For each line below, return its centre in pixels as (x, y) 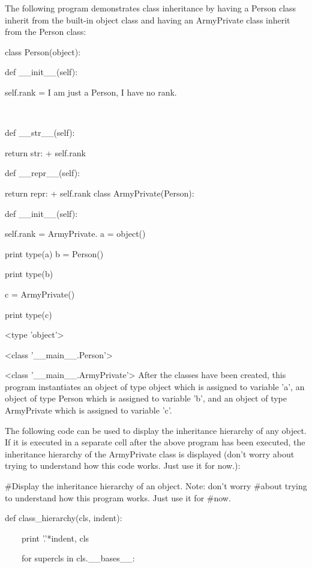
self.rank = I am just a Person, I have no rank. (91, 92)
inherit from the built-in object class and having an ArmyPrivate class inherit (148, 20)
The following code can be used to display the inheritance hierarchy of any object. (156, 430)
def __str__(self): (40, 133)
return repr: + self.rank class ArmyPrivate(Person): (100, 193)
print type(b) (29, 274)
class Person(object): (43, 51)
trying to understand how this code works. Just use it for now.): (123, 466)
